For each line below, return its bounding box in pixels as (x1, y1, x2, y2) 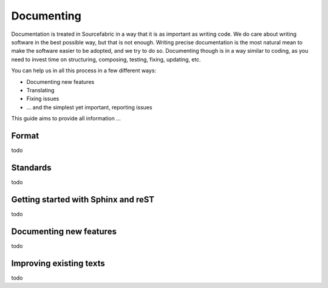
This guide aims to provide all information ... (11, 115, 121, 122)
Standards (11, 162, 52, 173)
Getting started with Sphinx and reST (11, 194, 155, 205)
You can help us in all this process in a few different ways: (11, 67, 157, 74)
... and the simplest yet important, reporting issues (26, 103, 152, 111)
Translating (26, 86, 55, 94)
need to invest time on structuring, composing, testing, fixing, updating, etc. (11, 55, 202, 63)
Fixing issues (26, 95, 60, 103)
